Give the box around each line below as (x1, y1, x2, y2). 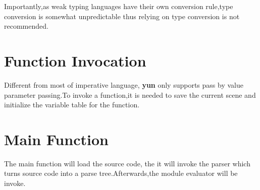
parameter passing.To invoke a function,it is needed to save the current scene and (4, 89, 256, 100)
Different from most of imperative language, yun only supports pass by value (4, 79, 243, 90)
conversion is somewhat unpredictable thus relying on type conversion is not (4, 11, 240, 21)
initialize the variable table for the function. (4, 99, 140, 110)
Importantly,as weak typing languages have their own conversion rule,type (4, 1, 233, 11)
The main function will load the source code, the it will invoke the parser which (4, 158, 250, 168)
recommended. (4, 21, 48, 31)
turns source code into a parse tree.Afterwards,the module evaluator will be (4, 168, 238, 178)
